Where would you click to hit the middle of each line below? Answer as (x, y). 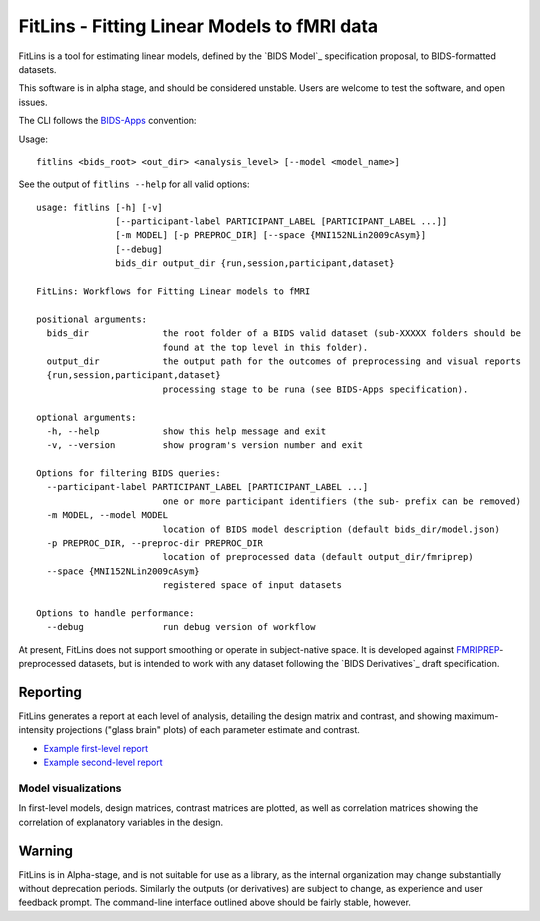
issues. (33, 102)
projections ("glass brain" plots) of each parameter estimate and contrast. (207, 730)
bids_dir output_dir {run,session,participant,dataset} (255, 263)
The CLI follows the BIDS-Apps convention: (107, 121)
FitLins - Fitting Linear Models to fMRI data (198, 26)
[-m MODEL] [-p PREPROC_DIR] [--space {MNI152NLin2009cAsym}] (271, 235)
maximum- (476, 716)
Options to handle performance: (115, 613)
